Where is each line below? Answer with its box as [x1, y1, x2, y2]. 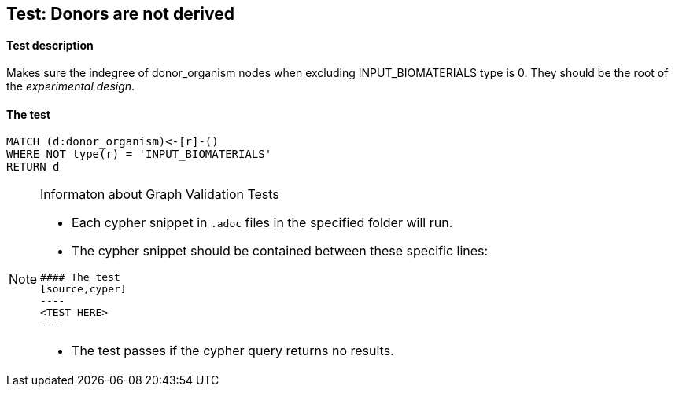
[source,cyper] [40, 283, 127, 296]
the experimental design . [6, 79, 135, 94]
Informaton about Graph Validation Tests [40, 186, 279, 203]
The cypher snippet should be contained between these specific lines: [72, 243, 489, 259]
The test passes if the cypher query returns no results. [72, 343, 394, 359]
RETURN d [6, 160, 60, 174]
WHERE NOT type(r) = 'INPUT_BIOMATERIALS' [6, 148, 272, 161]
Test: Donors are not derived [6, 4, 234, 24]
